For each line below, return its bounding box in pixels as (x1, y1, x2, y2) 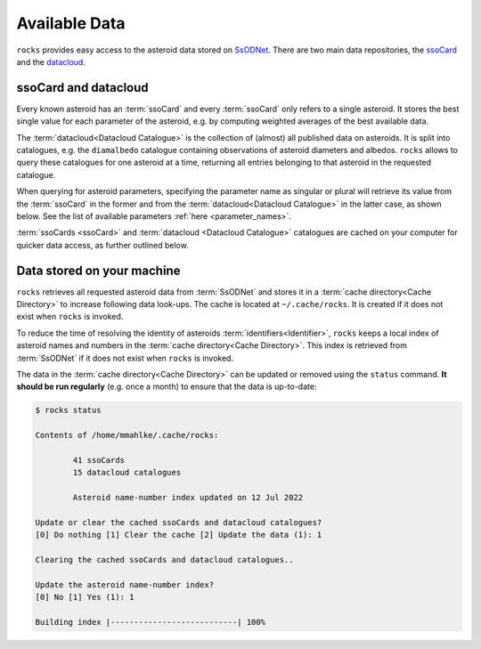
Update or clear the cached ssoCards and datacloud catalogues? (35, 517, 322, 527)
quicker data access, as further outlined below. (16, 239, 189, 250)
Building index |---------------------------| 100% (35, 617, 266, 628)
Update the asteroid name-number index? (35, 580, 214, 589)
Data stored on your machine (16, 263, 181, 278)
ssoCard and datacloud (16, 80, 149, 95)
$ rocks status (35, 405, 102, 416)
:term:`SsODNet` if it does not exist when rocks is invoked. (16, 353, 234, 363)
